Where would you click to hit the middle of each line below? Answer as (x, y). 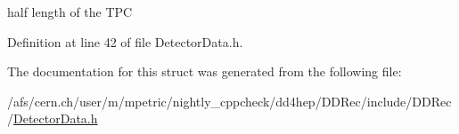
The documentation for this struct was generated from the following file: (205, 71)
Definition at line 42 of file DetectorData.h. (125, 41)
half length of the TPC (70, 12)
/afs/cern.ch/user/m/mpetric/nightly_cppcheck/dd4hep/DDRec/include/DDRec (229, 101)
